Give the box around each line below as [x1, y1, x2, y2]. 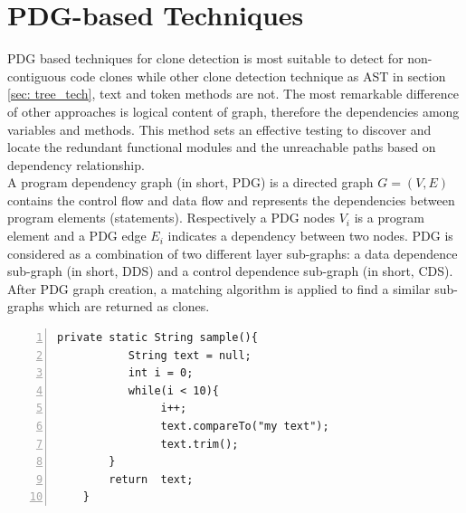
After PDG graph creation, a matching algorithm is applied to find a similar [7, 279, 431, 298]
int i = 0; [128, 366, 194, 380]
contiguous [7, 66, 67, 85]
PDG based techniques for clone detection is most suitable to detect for [7, 49, 404, 68]
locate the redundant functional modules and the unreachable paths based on [7, 138, 436, 157]
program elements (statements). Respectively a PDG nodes [7, 208, 335, 227]
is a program [354, 208, 424, 227]
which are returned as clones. [48, 297, 210, 316]
